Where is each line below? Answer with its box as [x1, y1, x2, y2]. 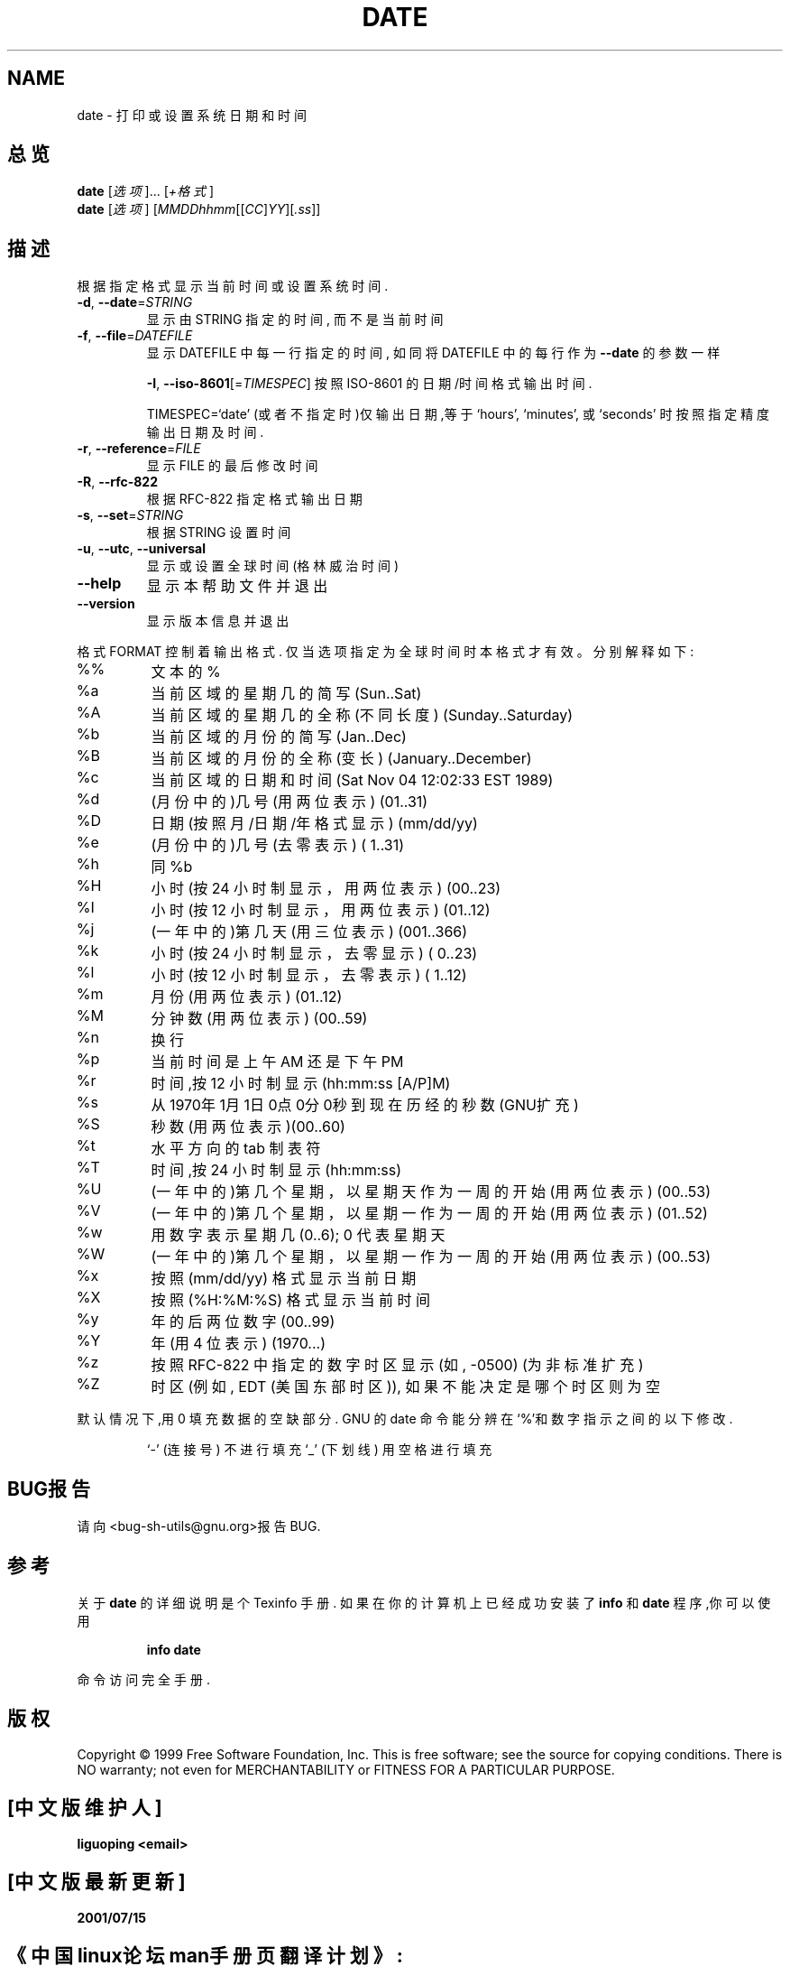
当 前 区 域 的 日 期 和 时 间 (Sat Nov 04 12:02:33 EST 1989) [151, 771, 554, 790]
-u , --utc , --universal [77, 541, 206, 557]
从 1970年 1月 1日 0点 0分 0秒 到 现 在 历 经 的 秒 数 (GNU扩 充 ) [151, 1096, 579, 1115]
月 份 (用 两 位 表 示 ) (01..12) [151, 988, 343, 1006]
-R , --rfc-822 [77, 474, 159, 490]
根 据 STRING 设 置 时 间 [146, 524, 291, 541]
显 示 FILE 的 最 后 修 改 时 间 [146, 458, 318, 474]
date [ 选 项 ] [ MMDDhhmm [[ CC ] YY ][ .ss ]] [77, 201, 321, 218]
